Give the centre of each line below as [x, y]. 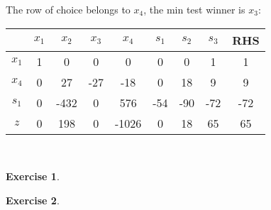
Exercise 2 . [33, 200]
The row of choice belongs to [68, 9]
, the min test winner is [194, 9]
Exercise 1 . [33, 176]
